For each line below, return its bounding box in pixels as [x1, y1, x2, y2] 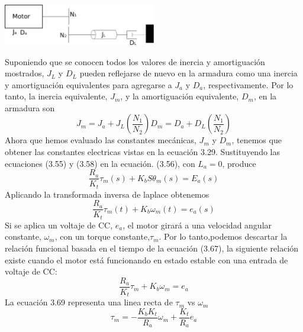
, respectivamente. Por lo [203, 78, 294, 91]
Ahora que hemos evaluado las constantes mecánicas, [5, 134, 196, 146]
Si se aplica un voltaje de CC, [5, 218, 113, 231]
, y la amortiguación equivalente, [120, 90, 239, 102]
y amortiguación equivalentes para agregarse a [5, 78, 172, 91]
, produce [222, 157, 256, 169]
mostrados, [5, 67, 44, 79]
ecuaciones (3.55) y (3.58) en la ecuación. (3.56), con [5, 157, 195, 169]
